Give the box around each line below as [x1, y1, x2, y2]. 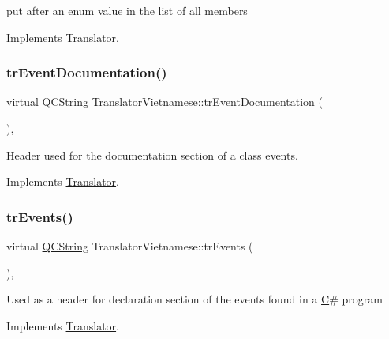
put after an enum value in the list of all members [6, 2, 248, 18]
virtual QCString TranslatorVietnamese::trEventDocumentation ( [6, 93, 323, 110]
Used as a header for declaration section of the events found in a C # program [6, 291, 383, 307]
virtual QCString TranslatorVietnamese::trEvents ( [6, 238, 253, 254]
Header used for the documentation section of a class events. [6, 146, 298, 163]
